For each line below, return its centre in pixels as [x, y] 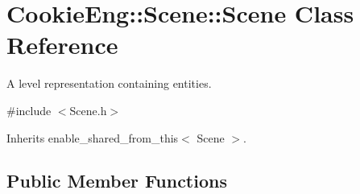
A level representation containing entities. [109, 83]
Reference [62, 45]
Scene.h [88, 110]
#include [29, 110]
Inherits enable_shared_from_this [93, 137]
